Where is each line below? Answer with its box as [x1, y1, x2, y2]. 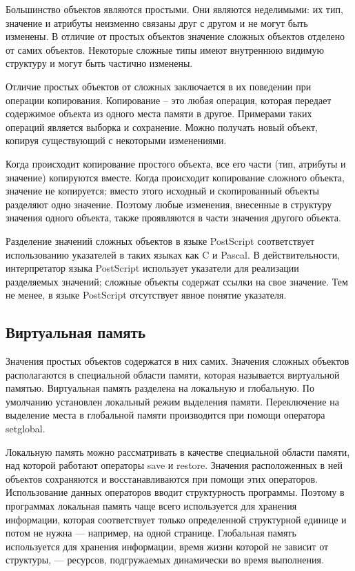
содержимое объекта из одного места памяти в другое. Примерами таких [6, 106, 312, 121]
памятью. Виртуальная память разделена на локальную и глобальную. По [6, 381, 314, 395]
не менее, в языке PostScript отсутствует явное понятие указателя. [6, 288, 287, 302]
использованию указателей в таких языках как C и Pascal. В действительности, [6, 247, 341, 261]
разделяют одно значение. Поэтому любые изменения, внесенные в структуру [6, 197, 332, 211]
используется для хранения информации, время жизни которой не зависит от [6, 539, 329, 553]
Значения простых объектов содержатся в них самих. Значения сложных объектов [6, 354, 349, 368]
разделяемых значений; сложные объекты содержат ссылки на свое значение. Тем [6, 274, 348, 288]
